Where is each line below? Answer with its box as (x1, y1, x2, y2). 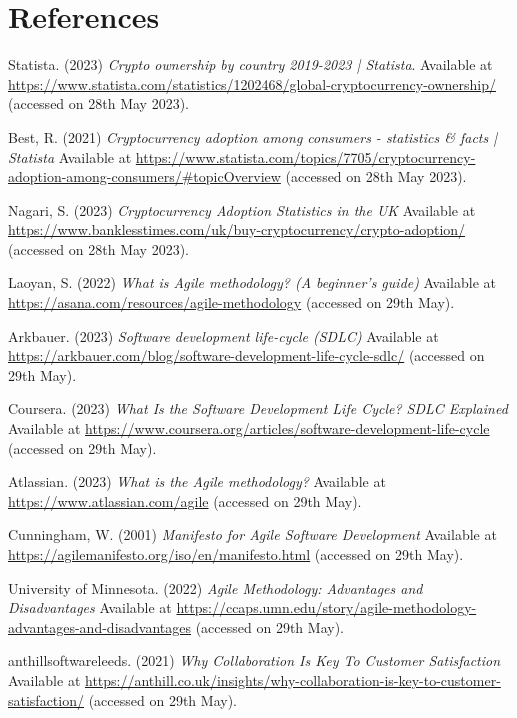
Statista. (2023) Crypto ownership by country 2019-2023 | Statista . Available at (8, 54, 493, 75)
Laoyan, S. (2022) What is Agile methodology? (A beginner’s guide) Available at (8, 272, 496, 293)
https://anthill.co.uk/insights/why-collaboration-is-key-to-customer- (85, 669, 501, 690)
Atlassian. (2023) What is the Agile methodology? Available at (8, 471, 386, 492)
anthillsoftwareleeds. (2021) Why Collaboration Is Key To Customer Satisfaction (8, 650, 501, 671)
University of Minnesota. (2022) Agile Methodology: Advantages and (8, 577, 423, 598)
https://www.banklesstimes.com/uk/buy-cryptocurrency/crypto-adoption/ (8, 219, 466, 240)
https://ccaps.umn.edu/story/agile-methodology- (176, 597, 477, 618)
